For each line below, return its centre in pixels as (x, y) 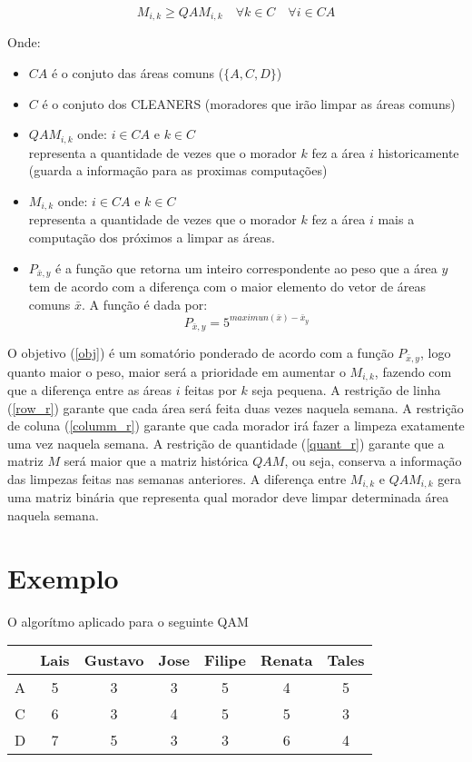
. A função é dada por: (145, 304)
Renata (287, 660)
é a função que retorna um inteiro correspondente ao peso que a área (246, 267)
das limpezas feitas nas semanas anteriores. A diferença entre (177, 478)
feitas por (211, 390)
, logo (435, 353)
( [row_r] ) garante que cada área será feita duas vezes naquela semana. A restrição (236, 407)
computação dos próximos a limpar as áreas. (152, 237)
